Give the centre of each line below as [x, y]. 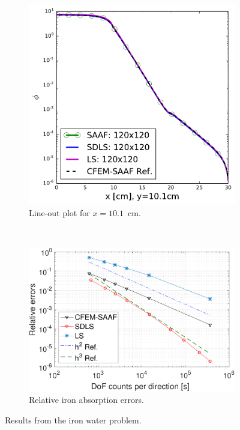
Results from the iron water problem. [73, 419]
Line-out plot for [59, 213]
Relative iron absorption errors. [86, 400]
